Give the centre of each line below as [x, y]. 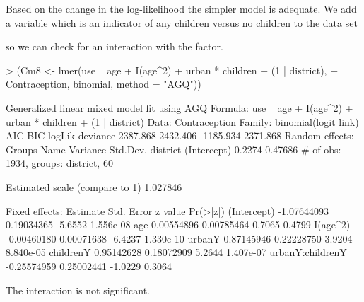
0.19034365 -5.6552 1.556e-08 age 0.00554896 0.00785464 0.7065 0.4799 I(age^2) [178, 225]
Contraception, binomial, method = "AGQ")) [104, 84]
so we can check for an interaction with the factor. [115, 46]
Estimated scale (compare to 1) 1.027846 [94, 186]
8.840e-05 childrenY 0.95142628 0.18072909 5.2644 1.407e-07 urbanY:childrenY [176, 252]
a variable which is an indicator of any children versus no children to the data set [182, 22]
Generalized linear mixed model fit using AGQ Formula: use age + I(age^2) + [180, 107]
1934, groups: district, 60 [59, 163]
